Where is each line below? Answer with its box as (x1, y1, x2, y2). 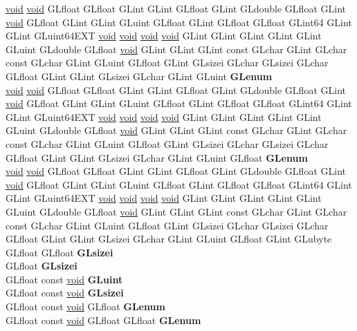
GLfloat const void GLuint (6, 272, 123, 286)
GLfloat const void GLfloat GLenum (6, 299, 165, 314)
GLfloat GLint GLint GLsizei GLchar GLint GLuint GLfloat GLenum (6, 150, 308, 164)
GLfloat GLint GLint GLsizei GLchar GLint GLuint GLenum (6, 68, 273, 83)
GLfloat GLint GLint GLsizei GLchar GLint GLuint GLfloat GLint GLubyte (6, 231, 332, 246)
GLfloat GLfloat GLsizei (6, 245, 113, 259)
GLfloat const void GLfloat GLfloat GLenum (6, 312, 201, 327)
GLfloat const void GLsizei (6, 285, 124, 300)
